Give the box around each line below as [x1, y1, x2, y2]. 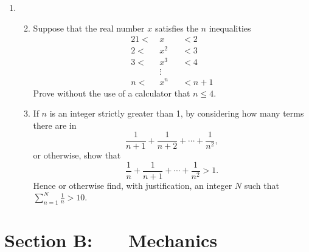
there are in [33, 118, 77, 131]
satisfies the [154, 21, 198, 34]
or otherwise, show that [33, 149, 121, 162]
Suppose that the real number [33, 21, 145, 34]
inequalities [209, 21, 251, 34]
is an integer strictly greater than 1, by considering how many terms [49, 107, 304, 120]
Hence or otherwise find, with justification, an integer [33, 179, 232, 192]
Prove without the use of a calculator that [33, 86, 190, 99]
